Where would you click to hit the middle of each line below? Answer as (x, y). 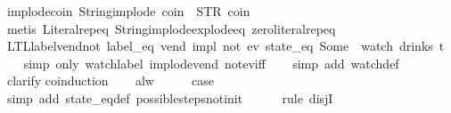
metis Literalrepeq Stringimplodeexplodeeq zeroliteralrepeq (171, 28)
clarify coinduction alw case (110, 81)
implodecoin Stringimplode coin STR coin (128, 11)
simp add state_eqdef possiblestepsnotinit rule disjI (170, 97)
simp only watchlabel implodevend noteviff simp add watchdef (211, 63)
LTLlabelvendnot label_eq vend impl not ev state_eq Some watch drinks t (225, 46)
